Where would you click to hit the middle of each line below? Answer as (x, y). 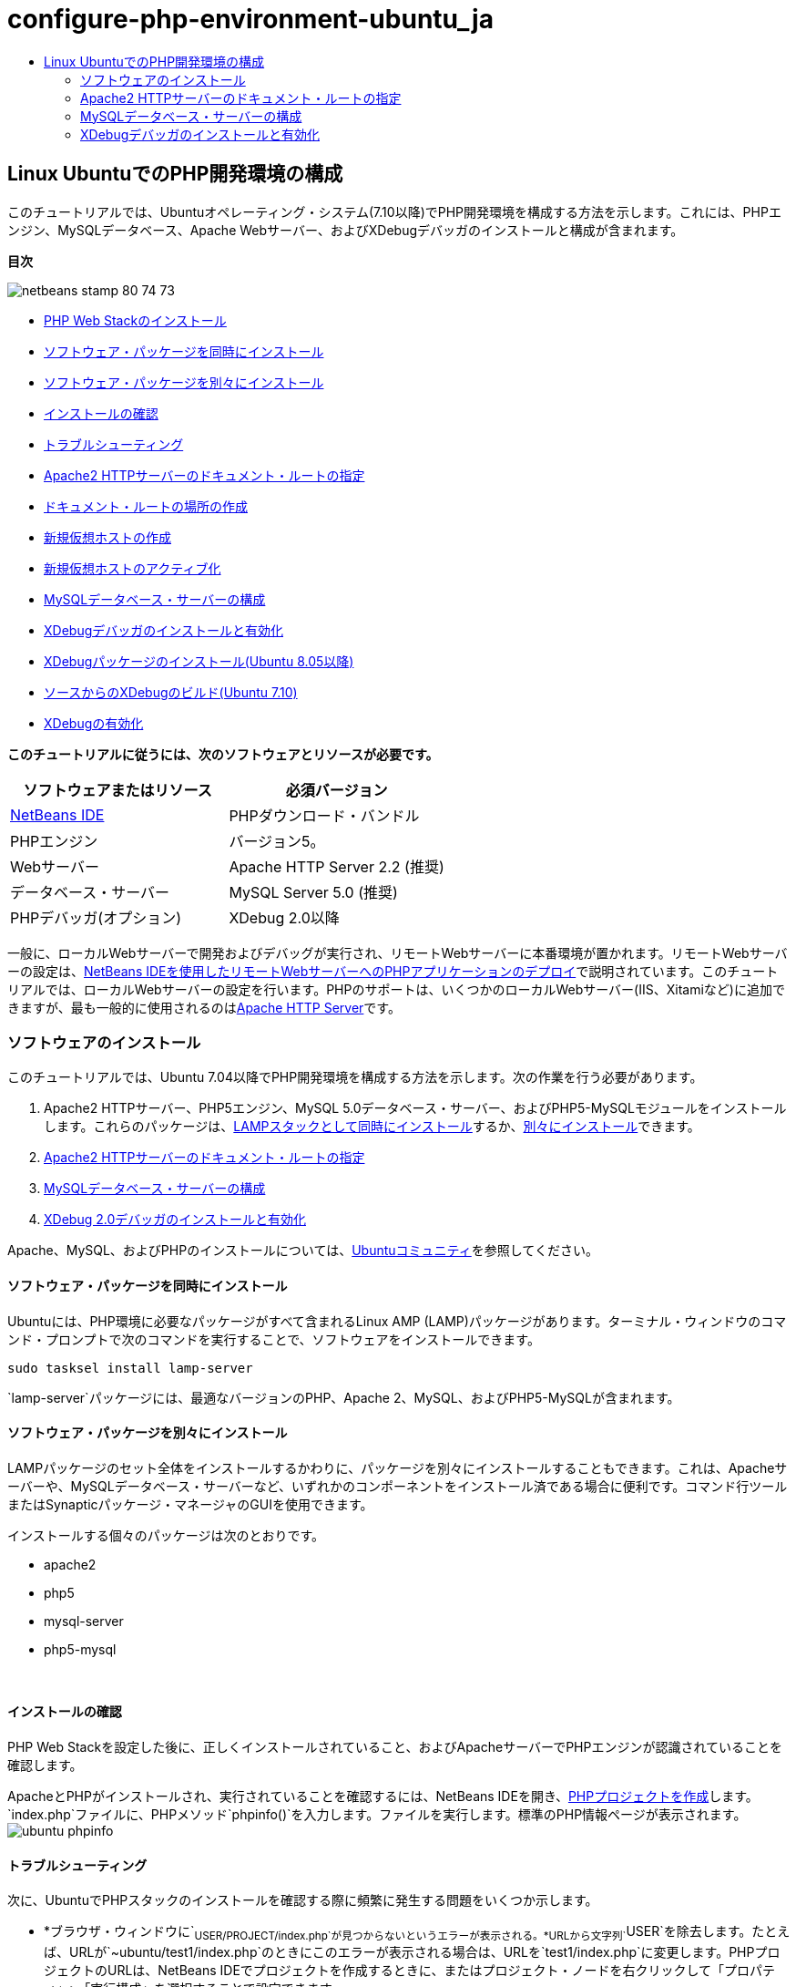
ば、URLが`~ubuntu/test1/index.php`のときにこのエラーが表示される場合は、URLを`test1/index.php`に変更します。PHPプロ (412, 1952)
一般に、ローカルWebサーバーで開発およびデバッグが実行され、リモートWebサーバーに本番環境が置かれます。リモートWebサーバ (398, 952)
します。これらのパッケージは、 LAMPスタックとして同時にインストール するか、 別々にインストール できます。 (372, 1127)
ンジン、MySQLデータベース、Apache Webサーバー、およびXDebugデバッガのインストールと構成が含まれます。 (346, 230)
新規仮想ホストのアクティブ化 (133, 568)
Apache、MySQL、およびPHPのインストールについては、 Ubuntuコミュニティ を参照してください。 (303, 1251)
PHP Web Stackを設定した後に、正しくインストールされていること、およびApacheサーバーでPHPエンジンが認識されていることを (395, 1747)
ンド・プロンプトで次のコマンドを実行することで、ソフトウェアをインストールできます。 (274, 1339)
